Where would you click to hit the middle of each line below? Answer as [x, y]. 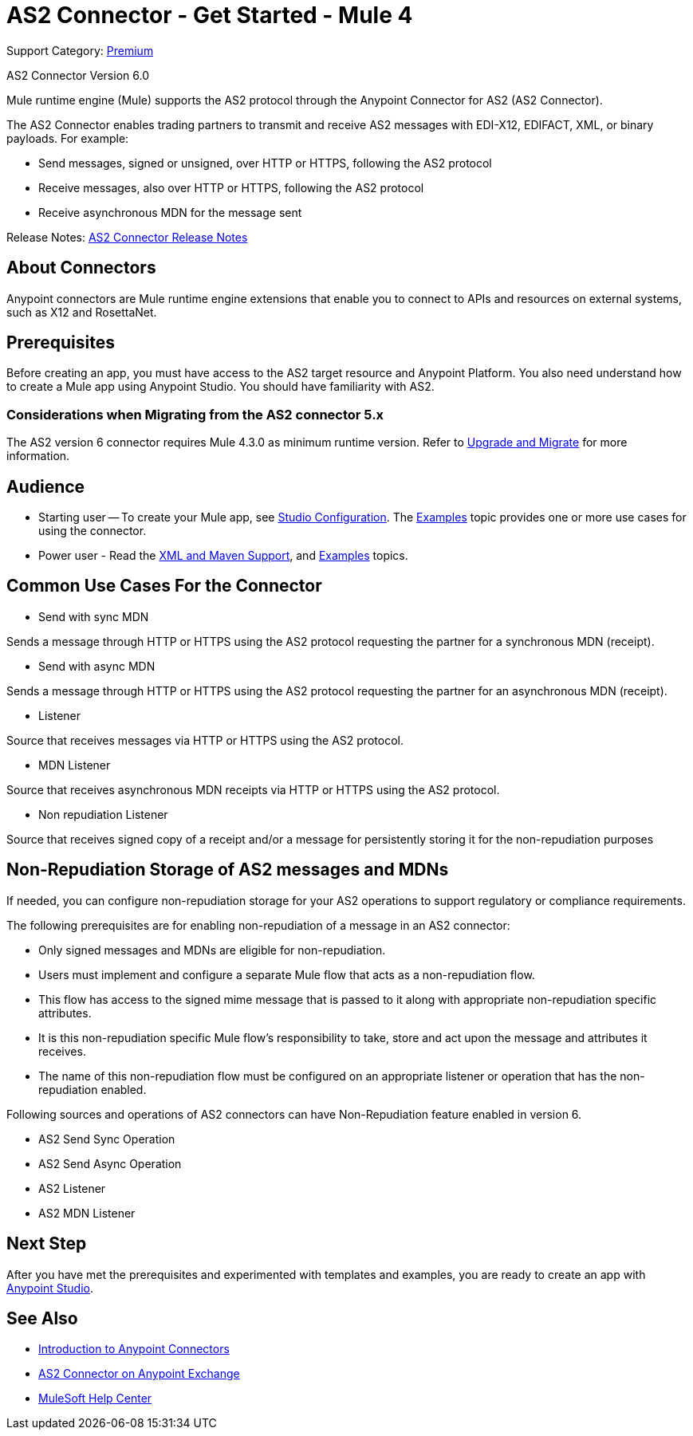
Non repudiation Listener [103, 814]
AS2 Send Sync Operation [107, 1139]
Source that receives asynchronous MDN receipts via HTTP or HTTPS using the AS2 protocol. [253, 789]
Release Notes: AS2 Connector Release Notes [127, 237]
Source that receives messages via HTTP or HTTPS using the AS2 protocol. [205, 740]
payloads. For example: [68, 138]
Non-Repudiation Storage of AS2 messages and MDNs [228, 870]
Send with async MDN [97, 666]
